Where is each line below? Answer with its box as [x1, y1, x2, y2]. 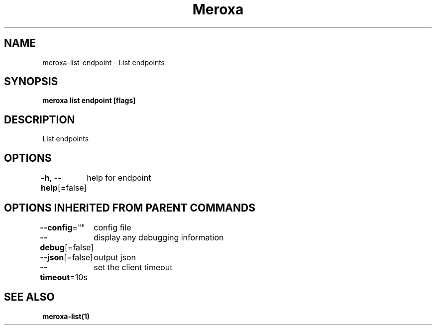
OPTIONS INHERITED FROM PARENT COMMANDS [4, 201, 255, 214]
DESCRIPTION [4, 113, 75, 126]
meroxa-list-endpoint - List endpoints [42, 58, 165, 67]
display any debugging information [94, 232, 224, 242]
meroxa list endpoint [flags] [42, 96, 136, 105]
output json [94, 252, 136, 262]
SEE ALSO [4, 291, 55, 304]
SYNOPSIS [4, 75, 58, 88]
